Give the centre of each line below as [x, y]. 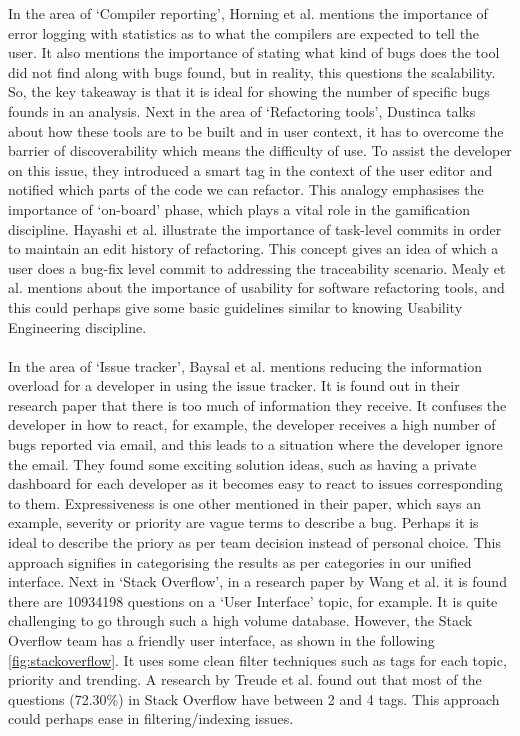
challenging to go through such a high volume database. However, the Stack [240, 620]
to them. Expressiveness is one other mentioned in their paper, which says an [244, 502]
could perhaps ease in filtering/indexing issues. [151, 718]
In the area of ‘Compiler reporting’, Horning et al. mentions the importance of [248, 13]
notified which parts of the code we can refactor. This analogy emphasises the [246, 189]
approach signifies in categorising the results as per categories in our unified [240, 561]
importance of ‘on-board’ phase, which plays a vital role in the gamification [239, 208]
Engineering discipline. [77, 326]
